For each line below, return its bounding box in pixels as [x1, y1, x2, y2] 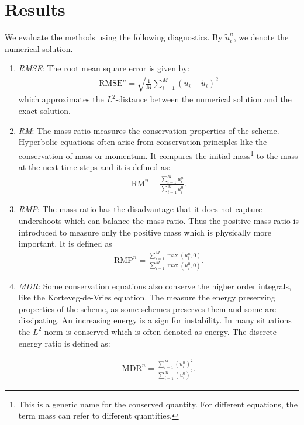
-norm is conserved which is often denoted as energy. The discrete [42, 325, 277, 337]
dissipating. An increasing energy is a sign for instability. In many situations [18, 314, 292, 326]
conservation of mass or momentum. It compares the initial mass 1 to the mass [18, 147, 298, 161]
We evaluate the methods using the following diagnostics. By [5, 31, 223, 43]
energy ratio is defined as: [18, 337, 110, 349]
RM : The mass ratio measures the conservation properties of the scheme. [18, 124, 279, 136]
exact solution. [18, 105, 71, 117]
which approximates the [18, 93, 104, 105]
